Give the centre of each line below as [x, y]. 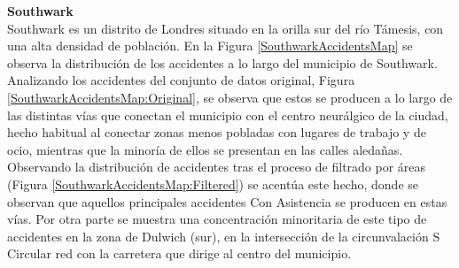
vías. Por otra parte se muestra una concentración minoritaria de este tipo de [217, 219]
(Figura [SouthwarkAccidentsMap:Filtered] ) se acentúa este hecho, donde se [213, 184]
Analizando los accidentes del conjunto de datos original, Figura [181, 80]
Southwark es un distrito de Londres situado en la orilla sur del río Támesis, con [226, 28]
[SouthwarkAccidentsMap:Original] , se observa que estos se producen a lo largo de [230, 97]
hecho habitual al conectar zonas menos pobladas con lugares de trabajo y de [217, 132]
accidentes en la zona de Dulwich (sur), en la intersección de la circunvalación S [224, 236]
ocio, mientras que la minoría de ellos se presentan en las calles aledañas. [205, 149]
